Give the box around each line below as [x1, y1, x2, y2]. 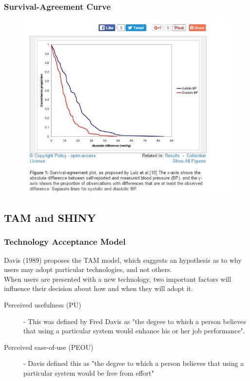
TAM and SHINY [4, 210, 96, 225]
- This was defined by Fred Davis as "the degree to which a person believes [23, 316, 246, 326]
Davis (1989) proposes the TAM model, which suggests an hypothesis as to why [4, 254, 242, 265]
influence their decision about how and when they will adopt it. [4, 283, 193, 293]
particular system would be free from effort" [23, 368, 154, 378]
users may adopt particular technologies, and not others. [4, 264, 172, 274]
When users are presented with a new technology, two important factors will [4, 273, 232, 284]
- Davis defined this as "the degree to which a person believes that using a [23, 358, 244, 368]
